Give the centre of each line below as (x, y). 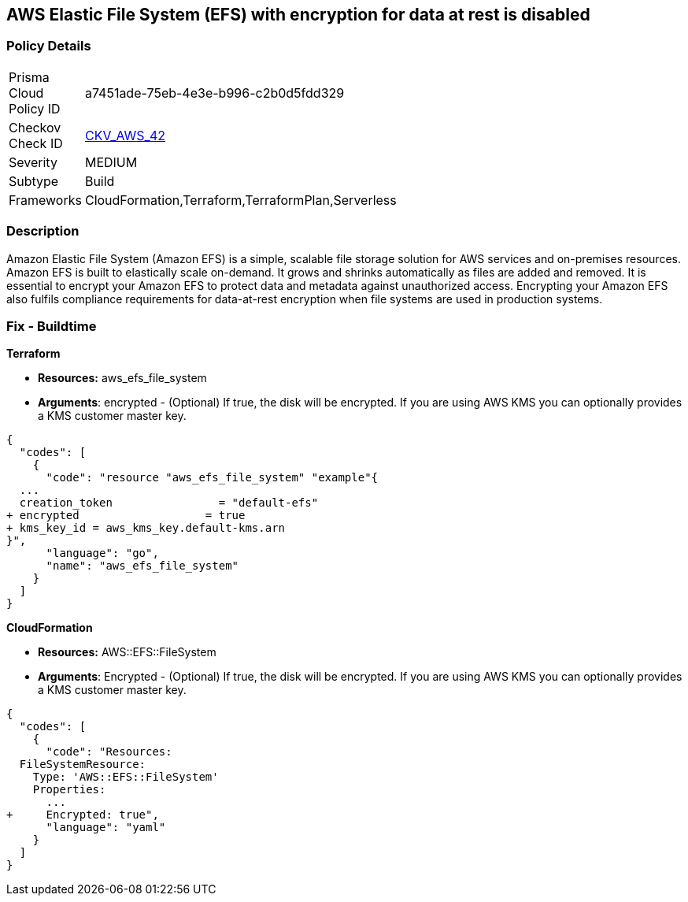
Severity (33, 162)
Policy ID (35, 108)
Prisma (29, 77)
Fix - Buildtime (52, 326)
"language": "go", (102, 553)
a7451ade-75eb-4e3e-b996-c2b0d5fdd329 (215, 93)
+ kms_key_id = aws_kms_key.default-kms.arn (146, 528)
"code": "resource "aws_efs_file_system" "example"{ (212, 478)
